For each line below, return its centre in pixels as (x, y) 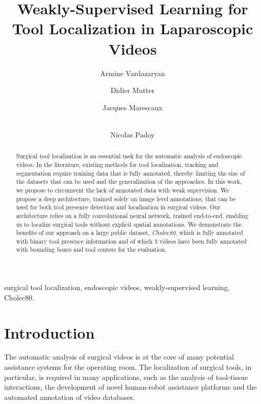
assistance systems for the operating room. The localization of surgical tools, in (128, 367)
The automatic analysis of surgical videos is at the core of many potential (119, 357)
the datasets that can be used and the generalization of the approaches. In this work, (129, 182)
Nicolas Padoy (133, 134)
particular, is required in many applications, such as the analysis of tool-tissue (126, 377)
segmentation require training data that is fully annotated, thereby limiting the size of (130, 173)
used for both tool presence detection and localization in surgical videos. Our (118, 207)
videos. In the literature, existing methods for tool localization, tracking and (117, 164)
